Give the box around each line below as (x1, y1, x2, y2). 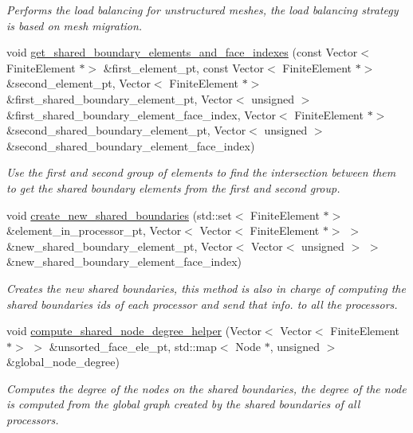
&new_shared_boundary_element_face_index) (6, 253, 242, 270)
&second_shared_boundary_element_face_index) (6, 137, 255, 154)
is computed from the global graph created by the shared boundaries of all (6, 396, 360, 412)
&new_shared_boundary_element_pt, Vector (6, 237, 233, 254)
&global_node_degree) (6, 353, 120, 370)
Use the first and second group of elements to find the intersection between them (6, 164, 396, 181)
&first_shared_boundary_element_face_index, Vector (6, 106, 276, 123)
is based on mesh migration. (6, 17, 143, 33)
